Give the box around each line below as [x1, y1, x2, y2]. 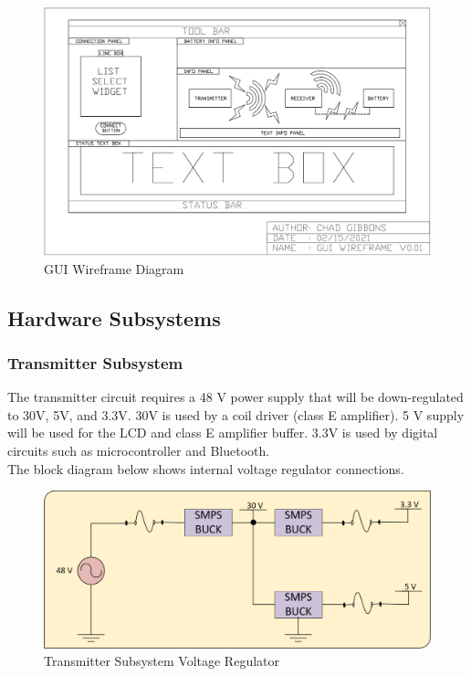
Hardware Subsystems [7, 303, 221, 332]
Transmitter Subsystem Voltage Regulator [44, 651, 279, 671]
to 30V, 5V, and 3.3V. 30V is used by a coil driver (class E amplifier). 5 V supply [7, 405, 465, 424]
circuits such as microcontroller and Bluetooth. [7, 441, 270, 459]
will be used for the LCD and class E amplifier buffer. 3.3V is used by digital [7, 423, 438, 442]
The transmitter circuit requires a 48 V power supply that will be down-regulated [7, 387, 464, 407]
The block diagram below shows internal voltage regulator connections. [7, 459, 404, 478]
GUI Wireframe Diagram [44, 259, 184, 278]
